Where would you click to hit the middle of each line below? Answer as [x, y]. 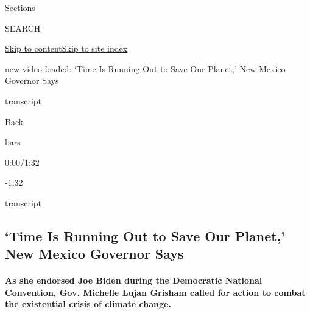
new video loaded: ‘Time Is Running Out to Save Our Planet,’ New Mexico [145, 68]
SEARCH [23, 28]
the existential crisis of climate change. [88, 304]
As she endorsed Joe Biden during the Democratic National [134, 280]
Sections [20, 7]
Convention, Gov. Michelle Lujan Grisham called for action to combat [155, 292]
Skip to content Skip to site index [66, 48]
